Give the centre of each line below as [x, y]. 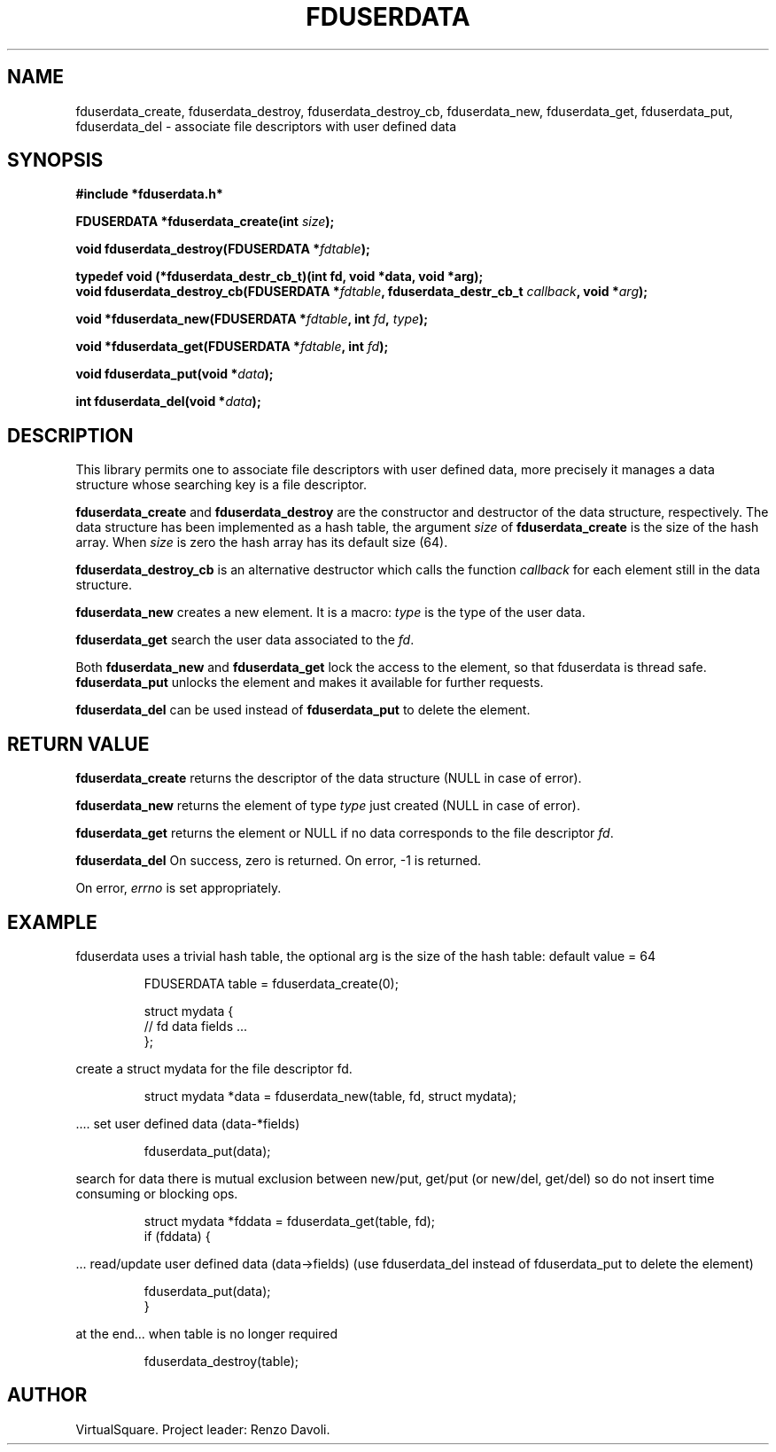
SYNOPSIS [55, 160]
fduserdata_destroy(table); [221, 1361]
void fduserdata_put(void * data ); [175, 374]
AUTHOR [47, 1395]
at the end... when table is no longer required [206, 1333]
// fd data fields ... [196, 1026]
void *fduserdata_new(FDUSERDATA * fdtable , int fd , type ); [252, 319]
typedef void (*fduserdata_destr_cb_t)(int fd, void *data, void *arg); [279, 277]
